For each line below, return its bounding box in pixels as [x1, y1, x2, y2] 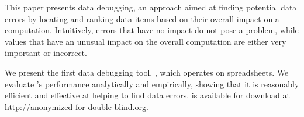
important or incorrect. [5, 47, 87, 59]
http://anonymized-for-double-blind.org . [5, 100, 148, 112]
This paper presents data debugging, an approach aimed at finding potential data [5, 1, 297, 13]
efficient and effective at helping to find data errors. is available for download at [5, 89, 290, 101]
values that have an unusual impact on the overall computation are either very [5, 35, 286, 47]
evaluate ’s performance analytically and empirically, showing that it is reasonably [5, 77, 299, 90]
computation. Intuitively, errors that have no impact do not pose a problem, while [5, 24, 299, 36]
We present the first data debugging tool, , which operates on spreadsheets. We [5, 66, 289, 78]
